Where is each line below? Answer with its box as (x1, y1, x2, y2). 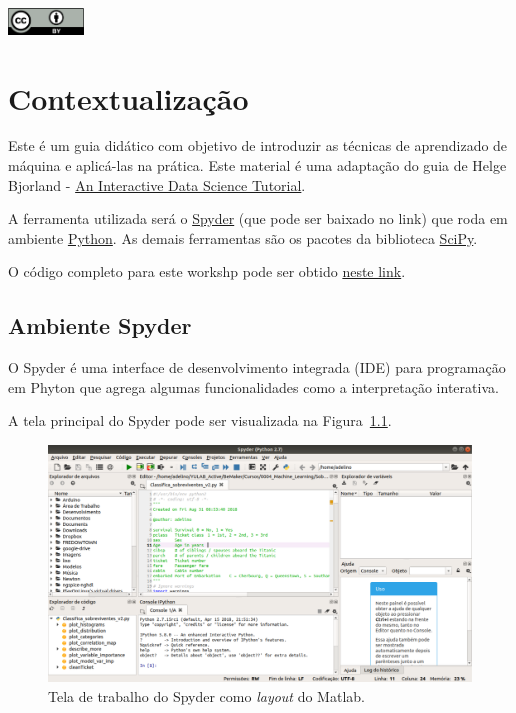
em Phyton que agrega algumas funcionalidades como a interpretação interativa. (8, 376, 499, 397)
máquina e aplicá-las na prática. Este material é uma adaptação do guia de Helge (8, 155, 507, 176)
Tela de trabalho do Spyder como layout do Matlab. (48, 685, 365, 706)
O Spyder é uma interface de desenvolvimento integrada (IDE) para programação (8, 357, 506, 378)
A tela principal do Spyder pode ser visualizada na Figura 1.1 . (8, 410, 392, 431)
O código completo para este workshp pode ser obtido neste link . (8, 261, 406, 282)
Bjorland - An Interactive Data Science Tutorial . (8, 174, 306, 195)
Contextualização (8, 77, 249, 118)
